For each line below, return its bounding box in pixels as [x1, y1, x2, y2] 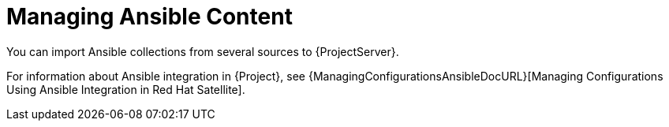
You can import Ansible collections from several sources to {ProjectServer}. [6, 44, 399, 58]
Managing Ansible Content [6, 3, 293, 30]
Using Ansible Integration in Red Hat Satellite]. [6, 82, 245, 96]
